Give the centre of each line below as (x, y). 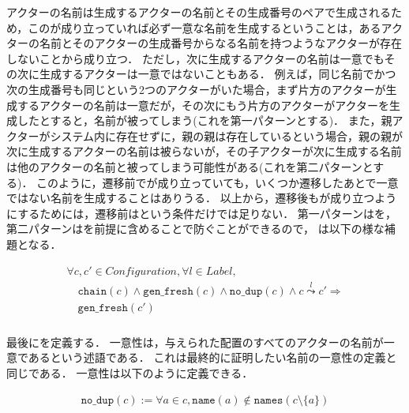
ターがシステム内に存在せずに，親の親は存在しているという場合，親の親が (210, 135)
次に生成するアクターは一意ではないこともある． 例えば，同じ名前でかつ (206, 74)
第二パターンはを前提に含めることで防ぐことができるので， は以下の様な (195, 229)
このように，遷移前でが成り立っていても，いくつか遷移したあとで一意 (218, 182)
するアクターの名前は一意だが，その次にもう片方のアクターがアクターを (203, 105)
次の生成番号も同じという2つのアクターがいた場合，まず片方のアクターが (196, 89)
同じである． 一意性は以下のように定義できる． (130, 372)
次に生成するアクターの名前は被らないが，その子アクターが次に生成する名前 (204, 151)
